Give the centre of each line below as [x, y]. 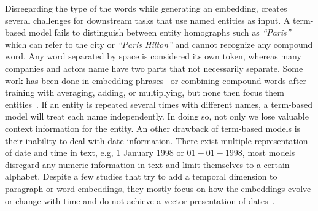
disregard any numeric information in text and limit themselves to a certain [147, 164]
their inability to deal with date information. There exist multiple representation [157, 140]
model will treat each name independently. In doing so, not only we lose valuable [157, 116]
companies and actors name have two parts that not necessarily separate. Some [154, 68]
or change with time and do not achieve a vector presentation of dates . [140, 200]
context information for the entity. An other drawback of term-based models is [153, 128]
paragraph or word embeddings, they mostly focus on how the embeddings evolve [158, 188]
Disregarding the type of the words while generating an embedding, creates [146, 8]
